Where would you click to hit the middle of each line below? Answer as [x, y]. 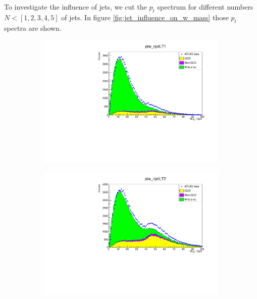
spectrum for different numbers [205, 7]
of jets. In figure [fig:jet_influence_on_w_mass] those [145, 17]
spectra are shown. [33, 28]
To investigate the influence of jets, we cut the [75, 7]
